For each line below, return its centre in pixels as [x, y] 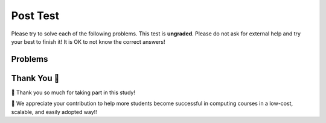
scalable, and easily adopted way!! [54, 112]
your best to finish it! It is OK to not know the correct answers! [88, 41]
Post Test [35, 16]
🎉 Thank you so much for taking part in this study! [73, 92]
